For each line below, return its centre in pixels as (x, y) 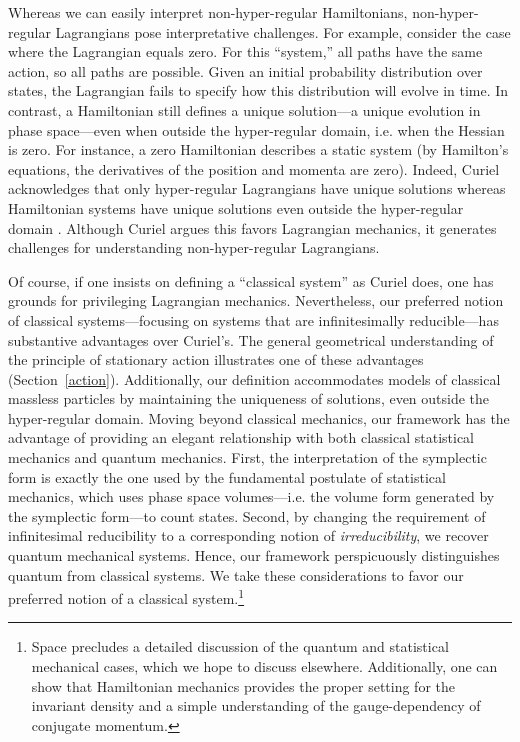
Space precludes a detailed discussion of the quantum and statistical (240, 646)
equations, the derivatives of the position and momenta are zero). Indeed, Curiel (254, 168)
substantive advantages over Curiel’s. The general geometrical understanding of (251, 339)
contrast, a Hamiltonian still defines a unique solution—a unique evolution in (244, 109)
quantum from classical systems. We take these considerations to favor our (236, 574)
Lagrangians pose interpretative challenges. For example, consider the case (283, 31)
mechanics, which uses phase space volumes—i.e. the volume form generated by (251, 496)
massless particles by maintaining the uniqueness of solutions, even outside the (249, 398)
